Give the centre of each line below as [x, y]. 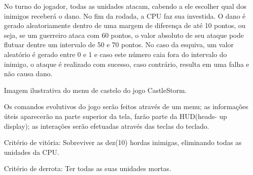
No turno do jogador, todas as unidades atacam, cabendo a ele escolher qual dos [125, 6]
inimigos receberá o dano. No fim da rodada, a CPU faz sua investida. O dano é [125, 15]
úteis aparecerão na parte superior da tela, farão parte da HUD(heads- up [116, 116]
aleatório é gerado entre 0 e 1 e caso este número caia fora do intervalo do [115, 54]
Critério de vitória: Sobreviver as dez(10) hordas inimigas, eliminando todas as [123, 142]
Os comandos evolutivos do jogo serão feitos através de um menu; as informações [126, 106]
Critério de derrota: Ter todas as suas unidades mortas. [88, 168]
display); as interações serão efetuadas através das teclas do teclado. [107, 126]
